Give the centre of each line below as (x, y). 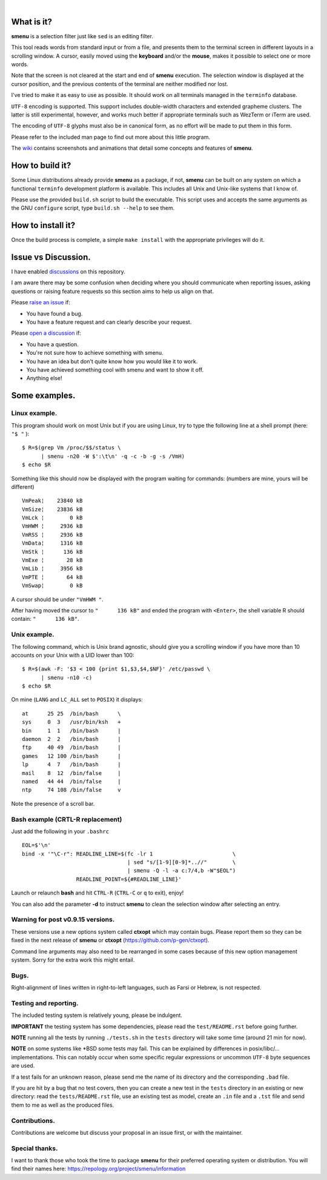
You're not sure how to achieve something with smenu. (95, 353)
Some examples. (43, 396)
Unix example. (33, 635)
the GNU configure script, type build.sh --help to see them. (93, 208)
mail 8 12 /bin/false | (71, 773)
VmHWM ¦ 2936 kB (52, 526)
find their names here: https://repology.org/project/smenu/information (98, 1169)
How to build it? (41, 166)
